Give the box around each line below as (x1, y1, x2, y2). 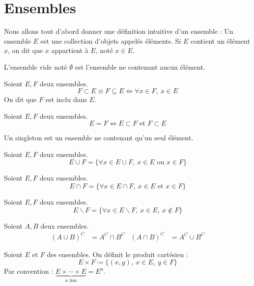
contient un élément (190, 35, 250, 46)
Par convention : (4, 266, 54, 276)
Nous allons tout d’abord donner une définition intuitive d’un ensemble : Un (4, 26, 233, 36)
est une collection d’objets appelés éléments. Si (40, 35, 181, 46)
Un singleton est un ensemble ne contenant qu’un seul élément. (4, 132, 194, 143)
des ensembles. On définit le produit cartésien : (47, 249, 188, 259)
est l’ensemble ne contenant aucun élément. (75, 61, 205, 72)
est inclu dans (45, 94, 87, 104)
